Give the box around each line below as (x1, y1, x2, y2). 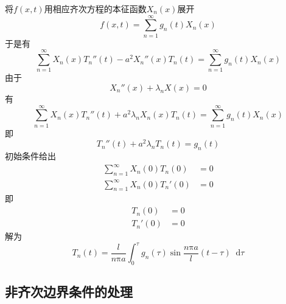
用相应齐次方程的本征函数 (44, 2, 147, 15)
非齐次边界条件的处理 (5, 282, 133, 301)
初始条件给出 (5, 150, 56, 162)
